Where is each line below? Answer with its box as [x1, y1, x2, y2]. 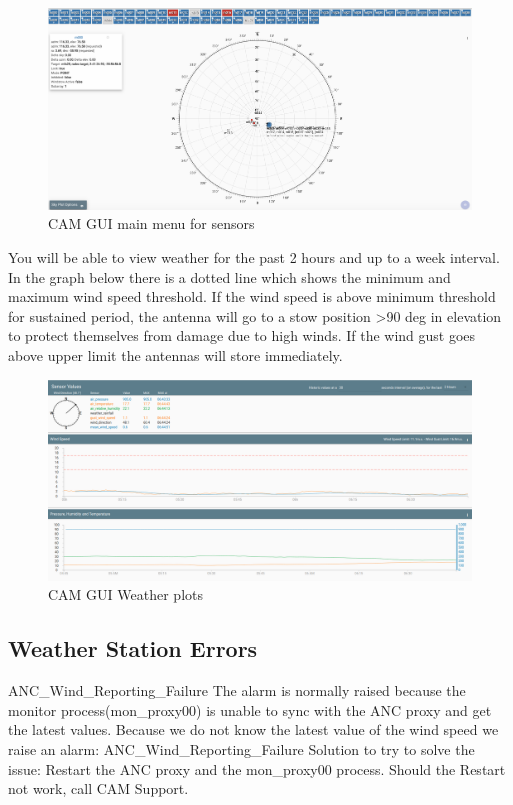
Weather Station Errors [8, 633, 258, 664]
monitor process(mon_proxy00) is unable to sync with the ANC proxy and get [8, 699, 492, 720]
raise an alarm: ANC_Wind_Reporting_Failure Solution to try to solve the [8, 739, 475, 759]
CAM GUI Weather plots [48, 584, 203, 605]
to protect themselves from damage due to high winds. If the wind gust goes [8, 325, 476, 346]
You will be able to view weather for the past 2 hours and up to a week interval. [8, 247, 500, 268]
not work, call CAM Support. [8, 778, 189, 799]
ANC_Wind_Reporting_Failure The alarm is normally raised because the [8, 680, 466, 701]
